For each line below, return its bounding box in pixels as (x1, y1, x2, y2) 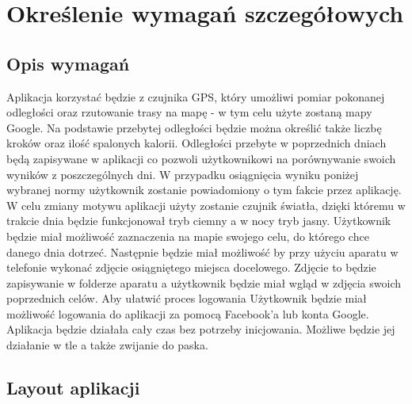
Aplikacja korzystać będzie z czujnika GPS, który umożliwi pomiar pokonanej (6, 88, 385, 105)
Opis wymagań (6, 51, 130, 75)
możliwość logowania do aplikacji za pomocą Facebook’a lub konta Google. (6, 305, 369, 322)
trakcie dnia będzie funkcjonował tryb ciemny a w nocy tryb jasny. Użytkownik (6, 212, 391, 229)
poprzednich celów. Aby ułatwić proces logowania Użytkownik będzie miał (6, 290, 367, 307)
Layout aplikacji (6, 375, 140, 400)
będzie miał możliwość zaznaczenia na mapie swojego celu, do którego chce (6, 227, 369, 244)
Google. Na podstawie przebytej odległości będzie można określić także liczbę (6, 119, 382, 135)
